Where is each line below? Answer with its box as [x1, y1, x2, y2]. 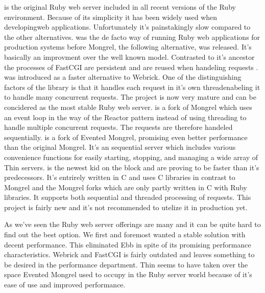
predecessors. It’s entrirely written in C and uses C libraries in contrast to [4, 172, 235, 183]
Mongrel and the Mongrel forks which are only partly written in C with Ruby [4, 182, 247, 192]
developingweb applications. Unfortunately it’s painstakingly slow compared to [4, 21, 251, 32]
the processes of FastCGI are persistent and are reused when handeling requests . [4, 61, 258, 72]
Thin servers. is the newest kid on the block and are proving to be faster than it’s [4, 162, 259, 172]
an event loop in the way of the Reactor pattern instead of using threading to [4, 111, 247, 122]
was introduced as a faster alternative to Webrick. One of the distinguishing [4, 72, 242, 82]
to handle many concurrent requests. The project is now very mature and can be [4, 92, 256, 102]
